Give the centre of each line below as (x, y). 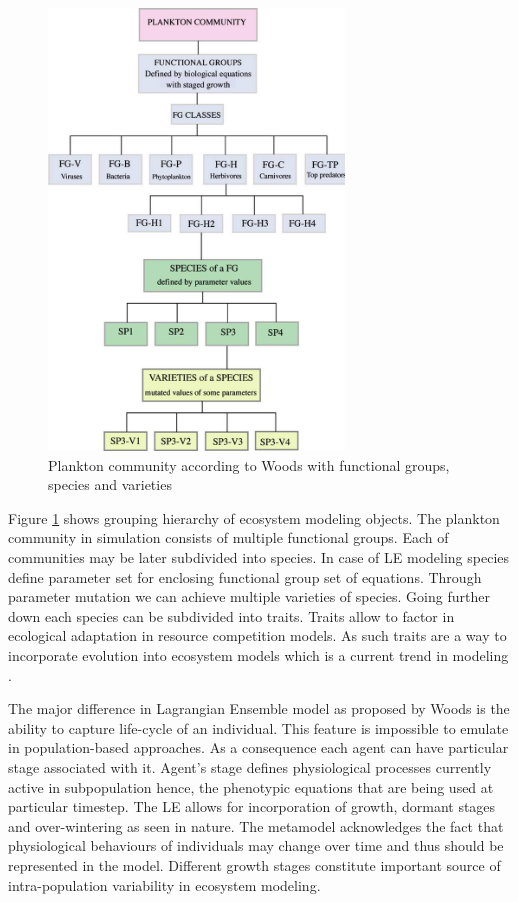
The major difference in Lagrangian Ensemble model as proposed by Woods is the (259, 708)
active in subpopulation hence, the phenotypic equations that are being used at (251, 786)
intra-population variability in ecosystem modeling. (164, 884)
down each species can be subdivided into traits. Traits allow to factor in (231, 615)
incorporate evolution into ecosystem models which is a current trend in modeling (258, 654)
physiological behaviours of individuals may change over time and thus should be (256, 845)
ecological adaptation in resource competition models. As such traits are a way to (257, 635)
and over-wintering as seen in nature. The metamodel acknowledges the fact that (256, 825)
